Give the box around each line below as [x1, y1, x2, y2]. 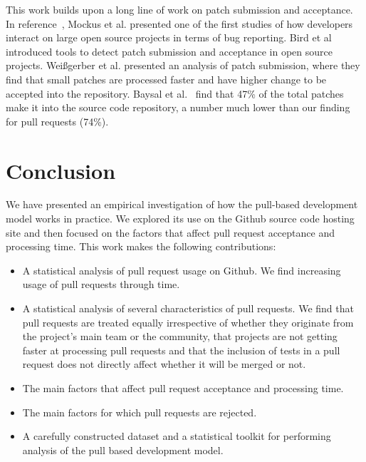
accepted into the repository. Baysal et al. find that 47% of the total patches [6, 86, 344, 101]
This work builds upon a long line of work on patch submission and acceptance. [6, 2, 353, 16]
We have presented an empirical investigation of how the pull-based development [6, 197, 358, 212]
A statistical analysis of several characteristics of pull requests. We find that [22, 301, 354, 316]
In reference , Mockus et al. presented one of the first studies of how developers [6, 16, 353, 31]
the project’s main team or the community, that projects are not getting [22, 329, 338, 344]
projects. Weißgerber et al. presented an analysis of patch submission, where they [6, 58, 360, 73]
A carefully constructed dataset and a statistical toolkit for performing [22, 428, 331, 443]
